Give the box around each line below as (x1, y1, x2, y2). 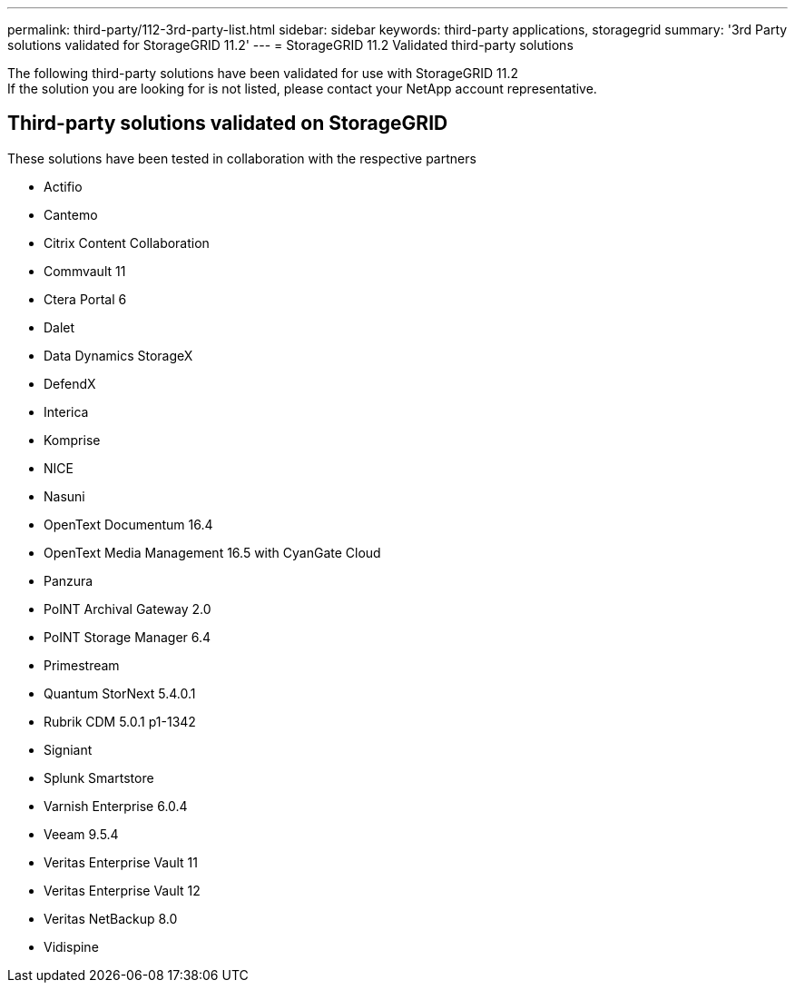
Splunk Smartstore (44, 769, 154, 786)
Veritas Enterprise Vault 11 (44, 854, 198, 870)
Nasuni (44, 488, 85, 504)
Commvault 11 (44, 262, 126, 279)
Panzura (44, 572, 93, 589)
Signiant (44, 741, 93, 757)
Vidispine (44, 938, 99, 955)
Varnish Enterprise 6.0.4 (44, 797, 188, 814)
